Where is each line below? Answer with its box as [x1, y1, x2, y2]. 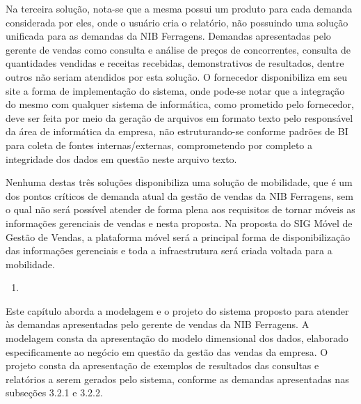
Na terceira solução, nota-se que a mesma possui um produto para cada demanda [6, 1, 353, 15]
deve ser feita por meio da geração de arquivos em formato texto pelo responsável [6, 110, 353, 125]
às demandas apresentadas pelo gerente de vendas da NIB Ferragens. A [6, 317, 310, 332]
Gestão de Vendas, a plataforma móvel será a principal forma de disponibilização [6, 229, 351, 244]
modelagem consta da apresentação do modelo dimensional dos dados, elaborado [6, 331, 348, 345]
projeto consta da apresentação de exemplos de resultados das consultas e [6, 358, 319, 373]
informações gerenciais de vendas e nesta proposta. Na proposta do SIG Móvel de [6, 215, 353, 230]
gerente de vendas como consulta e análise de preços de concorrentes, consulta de [6, 42, 351, 56]
